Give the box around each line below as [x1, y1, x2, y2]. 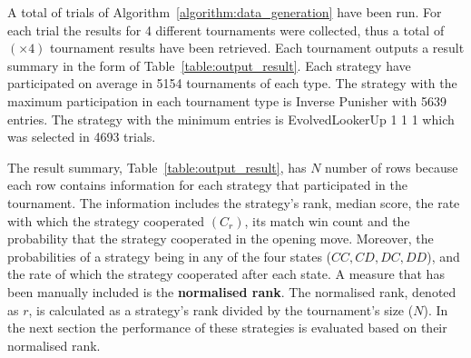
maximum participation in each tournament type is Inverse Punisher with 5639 [7, 91, 446, 110]
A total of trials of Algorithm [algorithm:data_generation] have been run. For [7, 3, 442, 21]
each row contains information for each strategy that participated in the [7, 175, 407, 194]
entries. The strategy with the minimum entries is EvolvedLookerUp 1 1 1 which [7, 109, 455, 128]
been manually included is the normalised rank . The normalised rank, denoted [7, 282, 456, 301]
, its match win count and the [244, 211, 410, 230]
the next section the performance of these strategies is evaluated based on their [7, 318, 447, 337]
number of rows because [325, 157, 458, 176]
